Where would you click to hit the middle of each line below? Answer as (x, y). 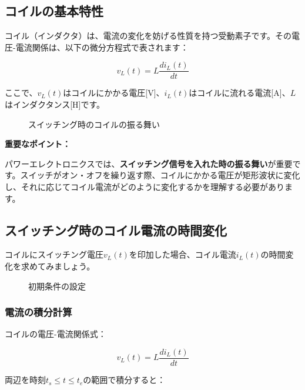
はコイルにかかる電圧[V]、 (114, 93)
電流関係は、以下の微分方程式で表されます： (102, 47)
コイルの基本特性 (54, 11)
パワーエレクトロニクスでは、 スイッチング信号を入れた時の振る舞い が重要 (149, 163)
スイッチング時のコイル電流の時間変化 (116, 230)
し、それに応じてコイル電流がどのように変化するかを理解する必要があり (145, 187)
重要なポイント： (38, 144)
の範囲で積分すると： (124, 380)
